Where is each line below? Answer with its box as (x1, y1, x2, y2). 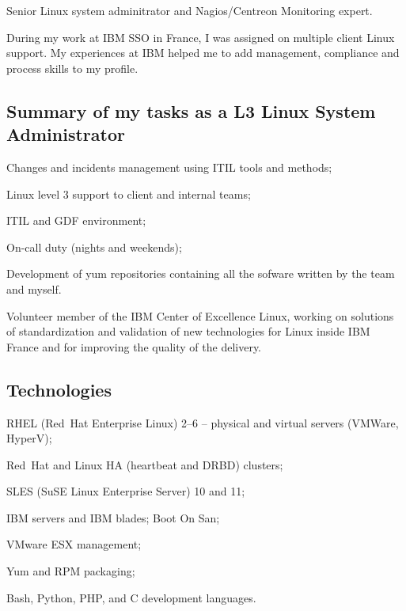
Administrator (6, 122, 125, 146)
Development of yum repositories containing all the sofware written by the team (6, 265, 395, 282)
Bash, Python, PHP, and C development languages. (6, 589, 256, 605)
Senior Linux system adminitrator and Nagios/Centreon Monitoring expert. (6, 2, 373, 18)
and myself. (6, 280, 62, 297)
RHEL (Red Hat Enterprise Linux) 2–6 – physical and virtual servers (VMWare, (6, 414, 399, 431)
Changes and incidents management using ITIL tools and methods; (6, 158, 332, 175)
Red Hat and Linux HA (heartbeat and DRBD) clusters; (6, 456, 283, 472)
